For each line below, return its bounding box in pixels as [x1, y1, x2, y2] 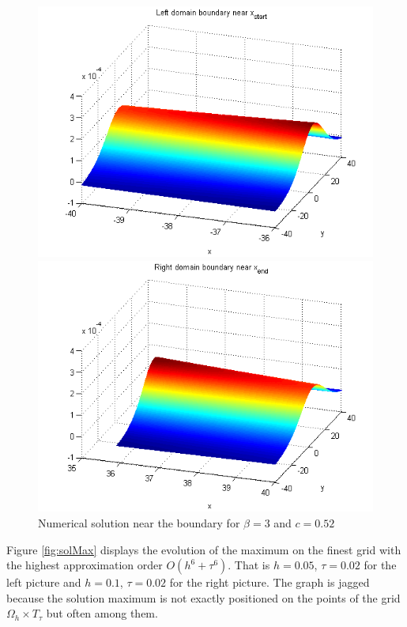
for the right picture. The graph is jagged [169, 574, 370, 591]
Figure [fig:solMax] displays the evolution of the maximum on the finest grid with [6, 541, 401, 557]
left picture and [6, 574, 81, 591]
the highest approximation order [6, 557, 163, 573]
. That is [228, 557, 270, 573]
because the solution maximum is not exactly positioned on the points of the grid [6, 589, 401, 606]
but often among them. [46, 605, 158, 621]
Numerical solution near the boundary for [38, 515, 240, 531]
